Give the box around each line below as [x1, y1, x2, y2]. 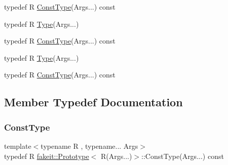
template [4, 140, 31, 151]
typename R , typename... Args [41, 140, 138, 151]
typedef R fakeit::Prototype [4, 150, 89, 161]
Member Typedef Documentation [4, 94, 183, 110]
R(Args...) [101, 150, 132, 161]
